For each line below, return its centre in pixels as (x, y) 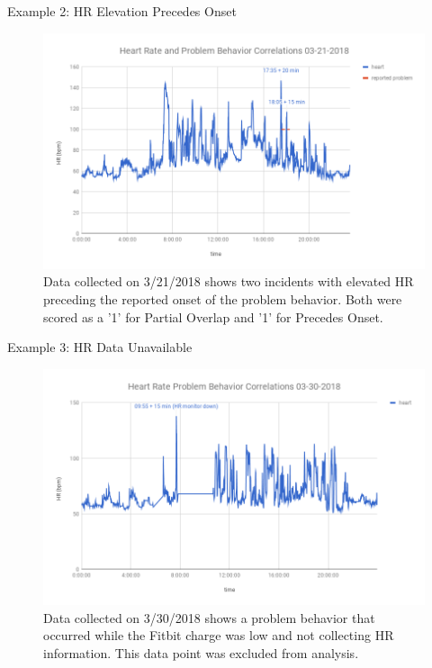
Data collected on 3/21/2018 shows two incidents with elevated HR (229, 281)
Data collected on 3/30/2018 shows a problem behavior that (209, 617)
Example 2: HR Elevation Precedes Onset (122, 11)
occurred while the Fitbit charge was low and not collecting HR (219, 635)
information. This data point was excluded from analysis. (201, 652)
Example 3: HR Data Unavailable (100, 347)
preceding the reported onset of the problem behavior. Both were (223, 299)
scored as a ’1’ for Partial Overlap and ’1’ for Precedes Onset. (213, 316)
